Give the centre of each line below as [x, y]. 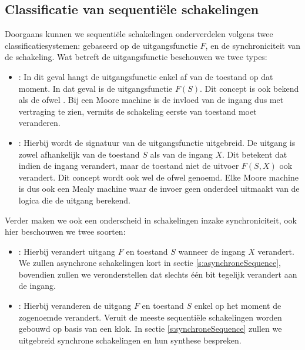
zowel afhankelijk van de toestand [79, 154]
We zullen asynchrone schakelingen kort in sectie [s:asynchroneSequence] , [150, 263]
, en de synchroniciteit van [253, 45]
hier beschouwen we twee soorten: [65, 231]
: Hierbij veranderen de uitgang [75, 306]
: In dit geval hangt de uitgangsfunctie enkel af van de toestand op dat [146, 76]
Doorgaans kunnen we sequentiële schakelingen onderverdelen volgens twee [139, 34]
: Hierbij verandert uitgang [67, 251]
